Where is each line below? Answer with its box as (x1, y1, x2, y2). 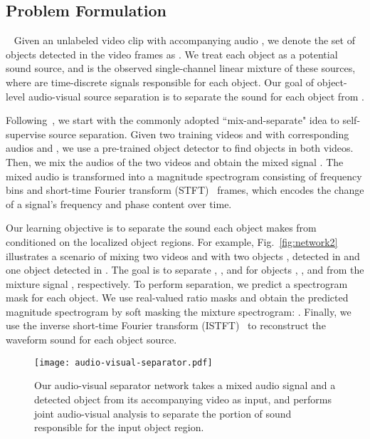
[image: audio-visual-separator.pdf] (34, 357, 213, 368)
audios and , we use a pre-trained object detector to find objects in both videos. (6, 140, 354, 155)
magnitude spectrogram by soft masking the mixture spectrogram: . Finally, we (6, 304, 351, 319)
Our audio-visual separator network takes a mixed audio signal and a (34, 378, 336, 393)
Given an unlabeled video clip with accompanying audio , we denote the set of (14, 33, 355, 48)
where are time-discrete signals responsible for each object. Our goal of (6, 74, 314, 89)
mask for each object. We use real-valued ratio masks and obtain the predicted (6, 290, 349, 305)
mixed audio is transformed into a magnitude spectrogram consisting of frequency (6, 168, 362, 183)
